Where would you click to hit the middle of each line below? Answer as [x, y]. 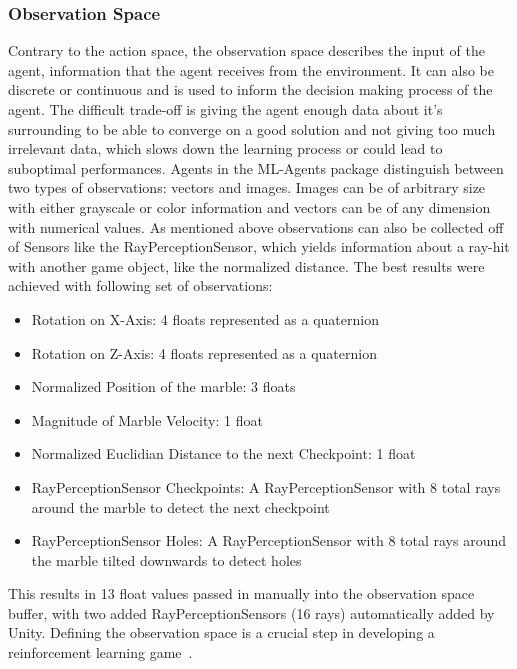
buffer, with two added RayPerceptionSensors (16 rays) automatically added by [251, 612]
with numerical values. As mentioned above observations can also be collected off [256, 226]
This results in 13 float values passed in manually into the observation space [241, 593]
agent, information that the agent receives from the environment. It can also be [251, 69]
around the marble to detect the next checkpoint [180, 506]
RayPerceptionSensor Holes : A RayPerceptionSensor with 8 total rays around [269, 540]
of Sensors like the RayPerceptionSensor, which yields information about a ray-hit [259, 246]
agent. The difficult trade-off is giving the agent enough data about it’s [225, 109]
